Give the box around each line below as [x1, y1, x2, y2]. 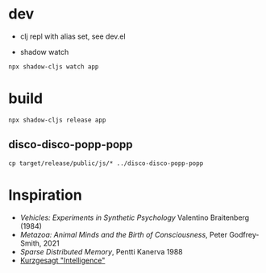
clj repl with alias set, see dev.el [19, 31, 127, 41]
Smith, [19, 238, 42, 248]
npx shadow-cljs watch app [8, 62, 99, 71]
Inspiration [8, 186, 82, 204]
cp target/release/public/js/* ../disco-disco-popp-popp [8, 159, 204, 168]
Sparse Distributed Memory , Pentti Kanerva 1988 [19, 246, 183, 256]
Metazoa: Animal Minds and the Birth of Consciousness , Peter [19, 230, 228, 239]
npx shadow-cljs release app [8, 116, 106, 124]
